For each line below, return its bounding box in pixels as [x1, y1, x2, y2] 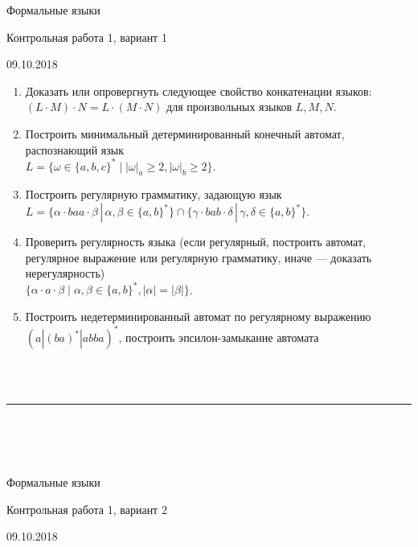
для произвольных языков [166, 98, 293, 115]
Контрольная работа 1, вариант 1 [6, 28, 167, 45]
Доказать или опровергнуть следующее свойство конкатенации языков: [25, 82, 372, 99]
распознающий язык [25, 141, 125, 158]
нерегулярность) [25, 265, 105, 282]
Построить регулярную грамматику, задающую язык [25, 186, 282, 203]
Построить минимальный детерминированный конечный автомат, [25, 125, 345, 142]
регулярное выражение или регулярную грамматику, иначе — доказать [25, 249, 372, 265]
